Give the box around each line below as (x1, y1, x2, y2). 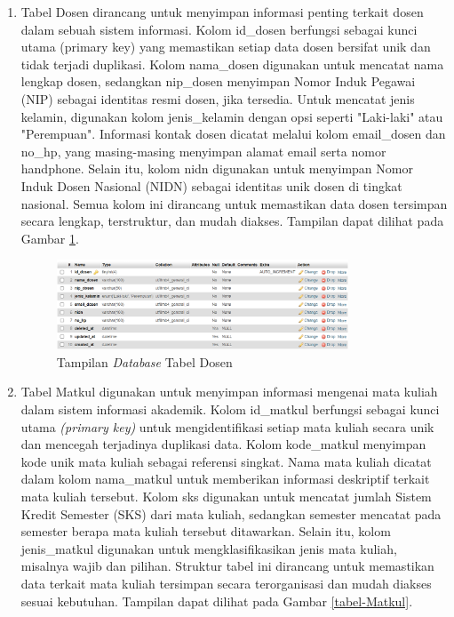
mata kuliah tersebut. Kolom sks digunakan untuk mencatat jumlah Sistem (20, 487, 432, 505)
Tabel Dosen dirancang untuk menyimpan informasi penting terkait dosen (20, 3, 424, 20)
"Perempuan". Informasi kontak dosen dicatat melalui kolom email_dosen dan (20, 124, 446, 143)
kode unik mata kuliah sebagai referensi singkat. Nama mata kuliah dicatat (20, 452, 432, 470)
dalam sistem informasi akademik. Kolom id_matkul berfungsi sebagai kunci (20, 400, 440, 419)
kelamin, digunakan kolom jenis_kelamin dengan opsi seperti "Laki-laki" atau (20, 107, 443, 125)
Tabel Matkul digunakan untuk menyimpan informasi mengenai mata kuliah (20, 382, 438, 401)
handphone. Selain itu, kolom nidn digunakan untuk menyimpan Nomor (20, 159, 413, 178)
